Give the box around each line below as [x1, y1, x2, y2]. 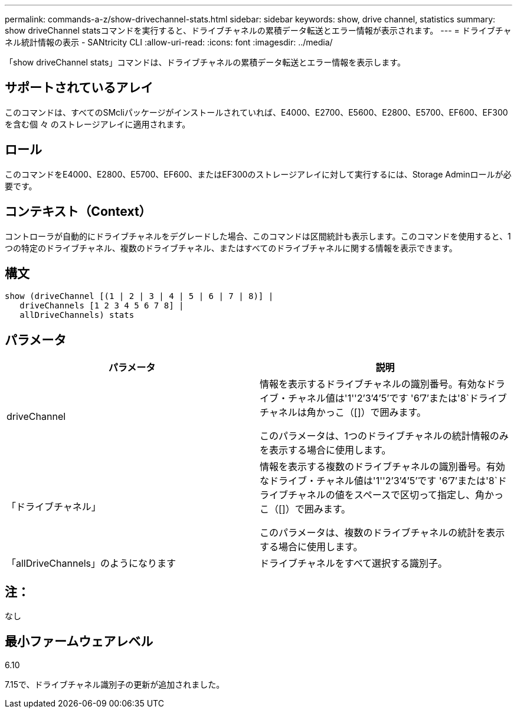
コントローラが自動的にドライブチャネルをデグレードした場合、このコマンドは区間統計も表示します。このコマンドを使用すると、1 [5, 231, 511, 241]
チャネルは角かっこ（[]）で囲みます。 [260, 406, 426, 419]
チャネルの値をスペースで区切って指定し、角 [288, 489, 485, 501]
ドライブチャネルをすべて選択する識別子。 [260, 557, 448, 570]
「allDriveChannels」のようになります [6, 557, 176, 570]
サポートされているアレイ [5, 80, 153, 96]
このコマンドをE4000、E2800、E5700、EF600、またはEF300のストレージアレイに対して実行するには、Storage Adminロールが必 [5, 169, 512, 179]
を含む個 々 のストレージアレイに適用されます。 [5, 119, 191, 129]
